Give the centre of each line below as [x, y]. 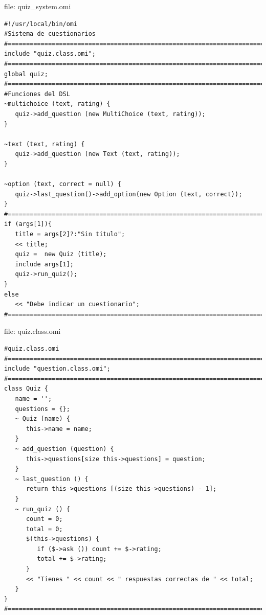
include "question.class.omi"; [57, 369]
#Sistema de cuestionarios [50, 34]
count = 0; [44, 519]
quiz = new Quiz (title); [61, 254]
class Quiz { [26, 389]
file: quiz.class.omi [32, 331]
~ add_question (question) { [64, 449]
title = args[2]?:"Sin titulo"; [70, 234]
